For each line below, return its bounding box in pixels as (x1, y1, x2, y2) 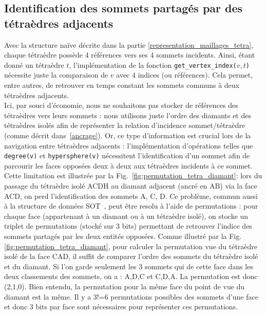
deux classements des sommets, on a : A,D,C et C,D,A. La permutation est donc (4, 271, 258, 282)
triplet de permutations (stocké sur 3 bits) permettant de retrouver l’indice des (4, 220, 252, 231)
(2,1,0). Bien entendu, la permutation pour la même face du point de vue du (4, 281, 245, 291)
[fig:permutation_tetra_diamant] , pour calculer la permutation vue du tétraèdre (4, 240, 258, 251)
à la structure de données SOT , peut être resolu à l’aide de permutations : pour (4, 200, 258, 211)
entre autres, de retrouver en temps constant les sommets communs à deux (4, 80, 239, 90)
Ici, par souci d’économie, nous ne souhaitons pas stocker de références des (4, 100, 238, 110)
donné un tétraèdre (4, 59, 64, 70)
